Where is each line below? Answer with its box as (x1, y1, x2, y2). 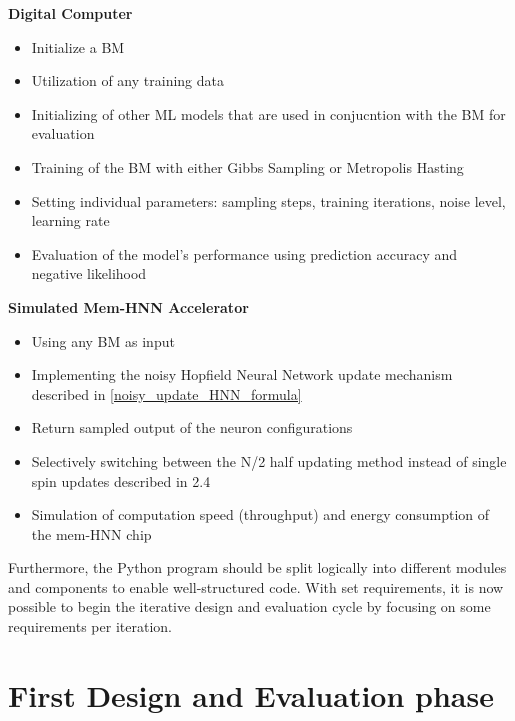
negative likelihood (31, 263, 147, 284)
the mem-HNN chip (31, 523, 152, 544)
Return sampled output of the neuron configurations (31, 417, 353, 438)
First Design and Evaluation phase (8, 674, 494, 715)
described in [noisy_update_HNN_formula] (31, 383, 302, 404)
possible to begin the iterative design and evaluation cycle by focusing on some (8, 596, 491, 617)
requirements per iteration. (8, 616, 172, 637)
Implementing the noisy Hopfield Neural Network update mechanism (31, 364, 453, 385)
